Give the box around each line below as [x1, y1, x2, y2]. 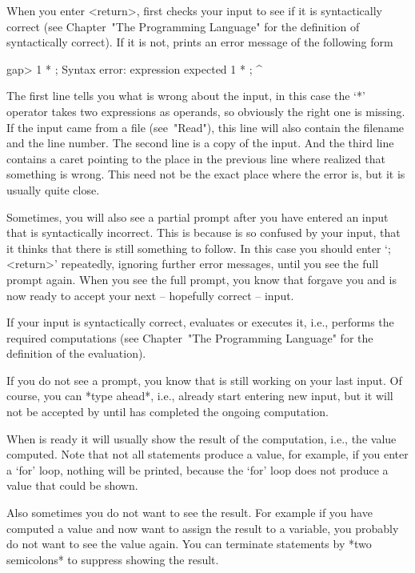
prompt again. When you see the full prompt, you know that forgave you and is [6, 270, 397, 287]
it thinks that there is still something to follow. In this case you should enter [6, 239, 381, 256]
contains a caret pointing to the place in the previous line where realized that [6, 150, 385, 166]
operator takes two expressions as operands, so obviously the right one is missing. [6, 102, 405, 119]
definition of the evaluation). [6, 345, 146, 362]
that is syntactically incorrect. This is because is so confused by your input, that [6, 224, 401, 241]
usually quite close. [6, 181, 100, 198]
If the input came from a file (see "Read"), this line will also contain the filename [6, 118, 405, 135]
